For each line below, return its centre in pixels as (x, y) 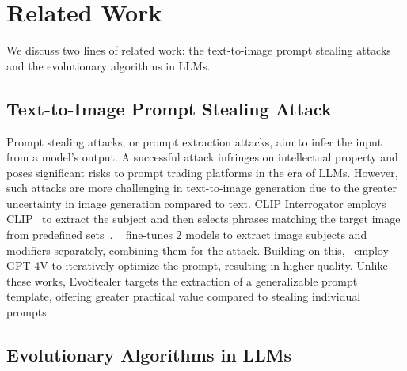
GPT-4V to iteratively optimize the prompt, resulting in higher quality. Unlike (197, 265)
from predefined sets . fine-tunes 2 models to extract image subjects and (187, 235)
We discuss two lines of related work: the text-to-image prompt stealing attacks (199, 50)
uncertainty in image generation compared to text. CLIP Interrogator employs (196, 203)
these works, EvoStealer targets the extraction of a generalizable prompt (182, 280)
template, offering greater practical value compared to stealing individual (184, 296)
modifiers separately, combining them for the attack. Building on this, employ (198, 250)
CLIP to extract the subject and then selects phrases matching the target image (203, 219)
